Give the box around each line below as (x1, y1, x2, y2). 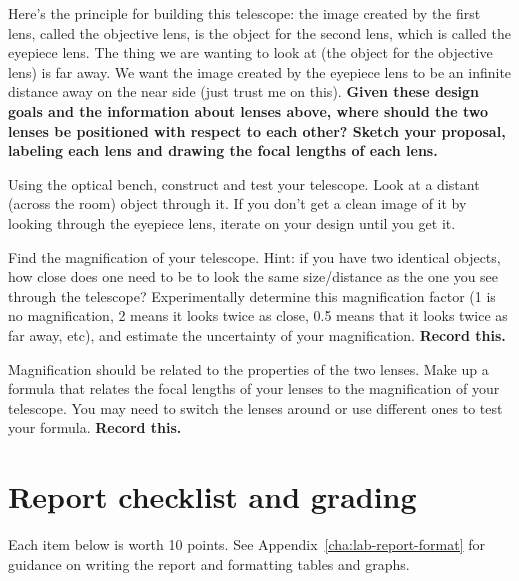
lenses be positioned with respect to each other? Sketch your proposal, (8, 120, 506, 141)
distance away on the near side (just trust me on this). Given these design (8, 81, 480, 102)
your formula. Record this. (8, 417, 182, 438)
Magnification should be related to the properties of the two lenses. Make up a (8, 358, 489, 379)
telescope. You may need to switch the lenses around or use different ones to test (8, 397, 503, 418)
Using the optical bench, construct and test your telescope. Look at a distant (8, 173, 480, 194)
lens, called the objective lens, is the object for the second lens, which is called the (8, 22, 511, 43)
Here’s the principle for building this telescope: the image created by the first (8, 3, 481, 23)
